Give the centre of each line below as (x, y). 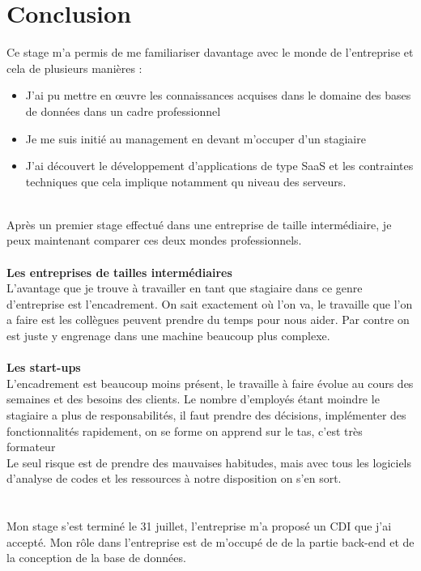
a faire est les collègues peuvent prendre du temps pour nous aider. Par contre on (208, 320)
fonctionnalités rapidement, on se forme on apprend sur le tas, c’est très (185, 430)
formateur (31, 447)
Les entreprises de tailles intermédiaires (119, 272)
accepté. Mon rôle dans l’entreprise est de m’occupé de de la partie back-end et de (210, 541)
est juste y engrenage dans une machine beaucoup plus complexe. (168, 336)
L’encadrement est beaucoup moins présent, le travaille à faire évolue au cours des (210, 383)
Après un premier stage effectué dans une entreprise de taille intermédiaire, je (199, 224)
